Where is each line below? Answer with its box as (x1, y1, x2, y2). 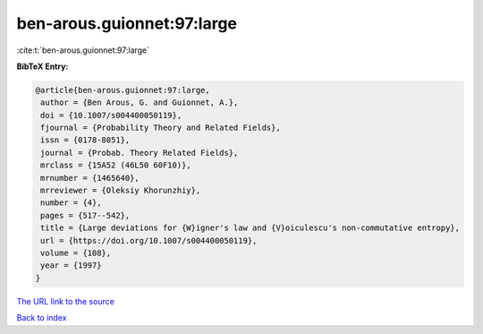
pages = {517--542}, (40, 210, 131, 220)
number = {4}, (40, 198, 102, 208)
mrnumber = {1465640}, (40, 173, 140, 183)
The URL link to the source (16, 295, 115, 306)
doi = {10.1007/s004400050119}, (40, 110, 182, 120)
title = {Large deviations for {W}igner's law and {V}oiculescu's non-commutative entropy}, (40, 223, 461, 233)
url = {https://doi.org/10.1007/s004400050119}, (40, 236, 258, 245)
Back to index (16, 313, 67, 323)
